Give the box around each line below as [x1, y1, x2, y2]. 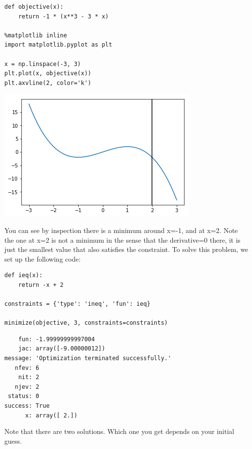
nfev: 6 [15, 364, 39, 371]
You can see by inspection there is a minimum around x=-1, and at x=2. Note [4, 225, 238, 235]
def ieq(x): [4, 272, 43, 279]
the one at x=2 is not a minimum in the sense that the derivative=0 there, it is [4, 234, 241, 245]
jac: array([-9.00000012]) [18, 345, 105, 352]
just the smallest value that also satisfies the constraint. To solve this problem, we [4, 244, 249, 254]
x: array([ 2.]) [25, 412, 78, 419]
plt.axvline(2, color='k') [4, 79, 91, 86]
